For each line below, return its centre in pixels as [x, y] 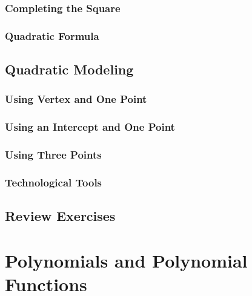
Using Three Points [53, 155]
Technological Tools [54, 182]
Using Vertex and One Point [76, 99]
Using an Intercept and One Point [90, 127]
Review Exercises [60, 216]
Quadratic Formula [52, 35]
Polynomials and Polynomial [126, 260]
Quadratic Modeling [69, 69]
